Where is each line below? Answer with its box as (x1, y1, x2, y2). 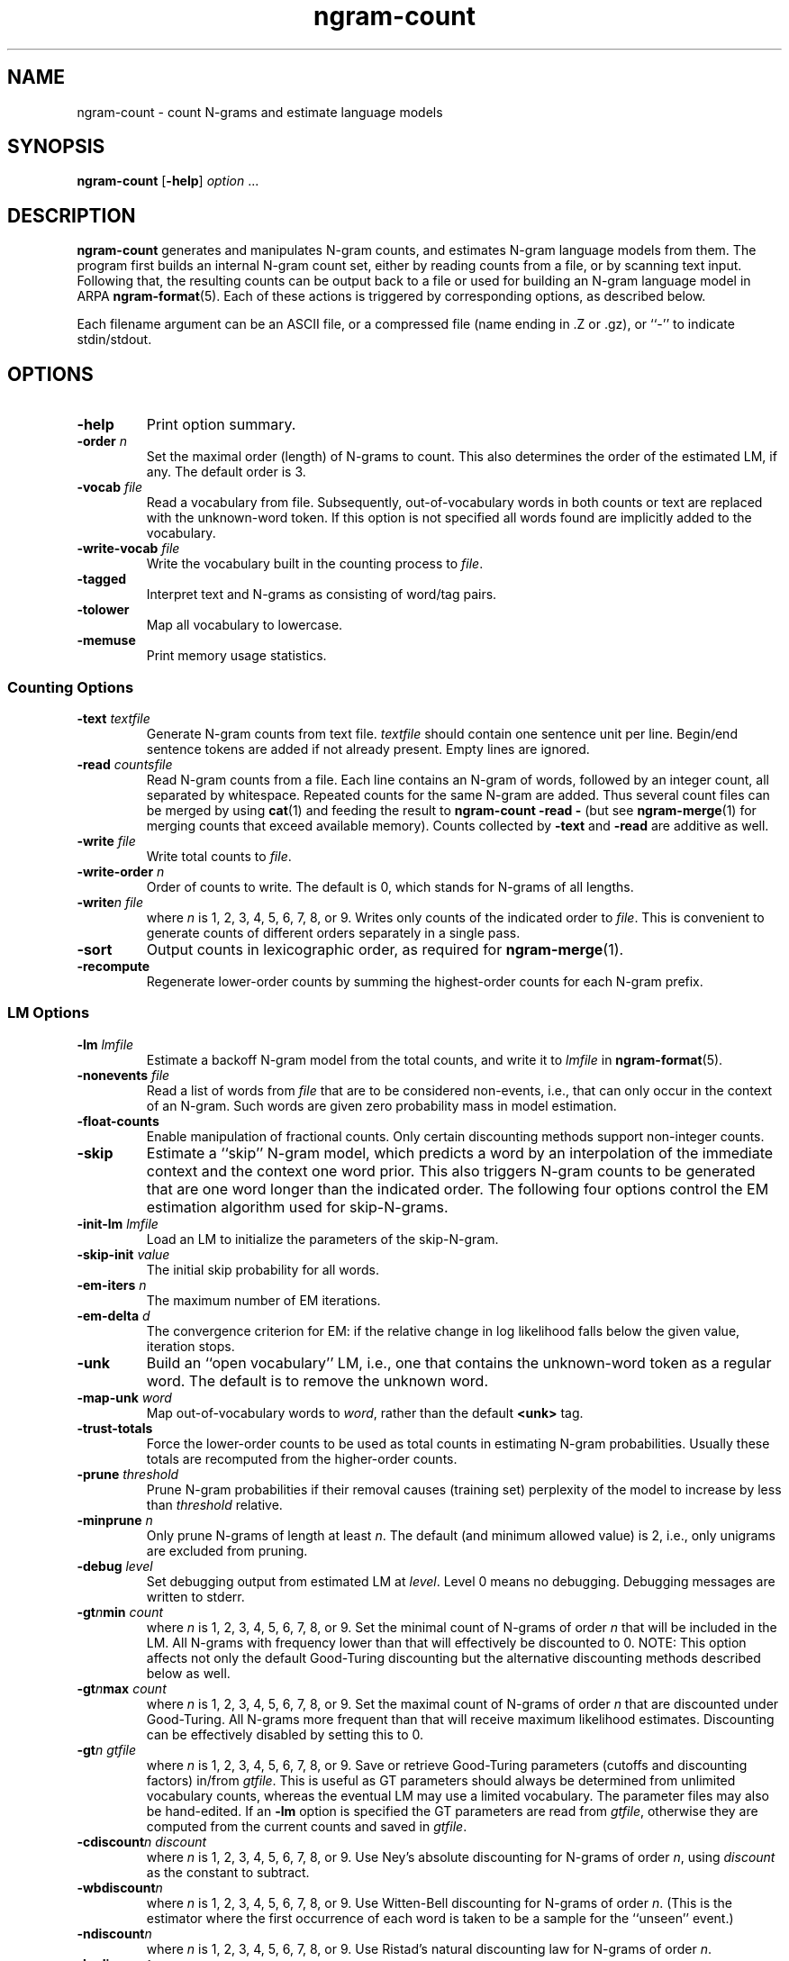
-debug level (77, 1557, 153, 1574)
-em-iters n (77, 1276, 147, 1293)
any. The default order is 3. (146, 464, 306, 480)
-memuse (77, 632, 136, 649)
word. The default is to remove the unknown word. (146, 1371, 489, 1390)
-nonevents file (77, 1067, 170, 1083)
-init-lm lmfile (77, 1215, 159, 1231)
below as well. (146, 1665, 231, 1681)
